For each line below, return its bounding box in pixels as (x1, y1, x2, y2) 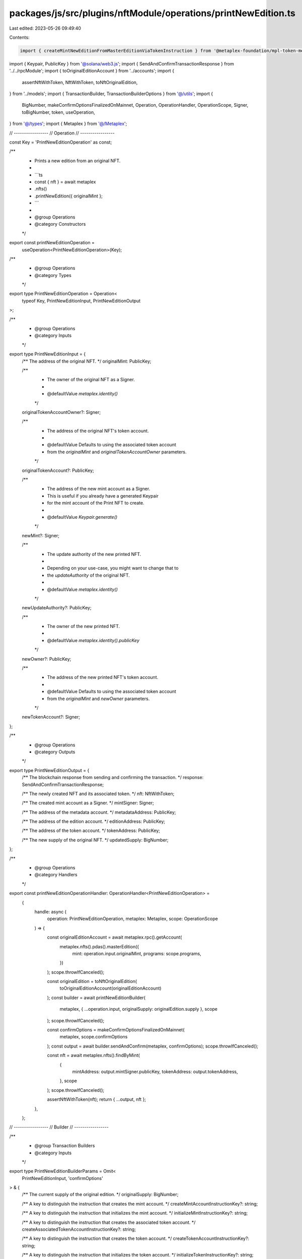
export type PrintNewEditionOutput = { (9, 767, 90, 773)
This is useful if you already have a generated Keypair (47, 493, 159, 499)
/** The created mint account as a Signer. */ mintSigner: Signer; (22, 800, 155, 806)
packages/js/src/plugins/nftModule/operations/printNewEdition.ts (9, 8, 295, 19)
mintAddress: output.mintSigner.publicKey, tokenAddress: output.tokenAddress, (72, 1069, 239, 1075)
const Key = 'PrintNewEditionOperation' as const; (9, 139, 112, 146)
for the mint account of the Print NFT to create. (47, 500, 144, 506)
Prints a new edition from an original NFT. (34, 158, 121, 164)
